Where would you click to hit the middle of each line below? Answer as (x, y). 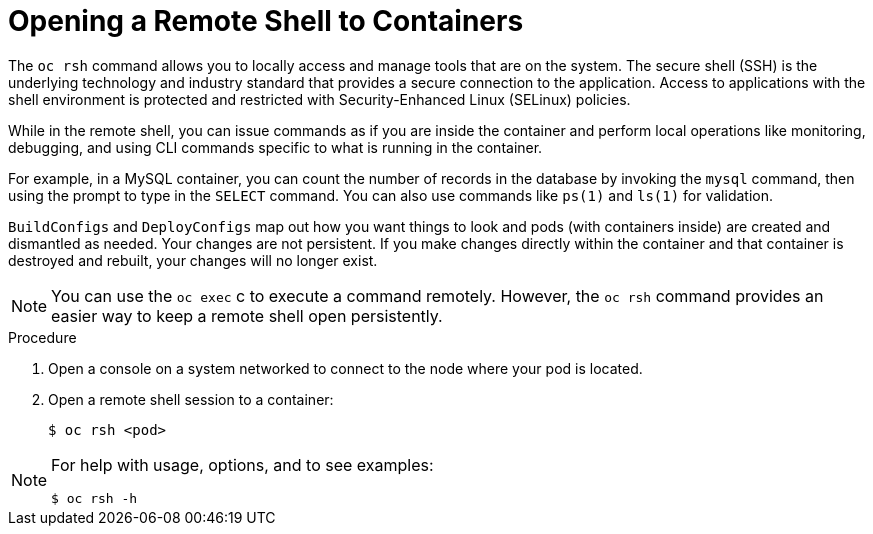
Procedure (42, 337)
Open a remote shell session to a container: (191, 399)
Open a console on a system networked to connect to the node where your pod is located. (345, 368)
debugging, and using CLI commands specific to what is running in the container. (275, 147)
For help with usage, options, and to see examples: (242, 464)
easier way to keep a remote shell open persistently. (247, 315)
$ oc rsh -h (94, 498)
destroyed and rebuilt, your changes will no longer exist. (193, 260)
